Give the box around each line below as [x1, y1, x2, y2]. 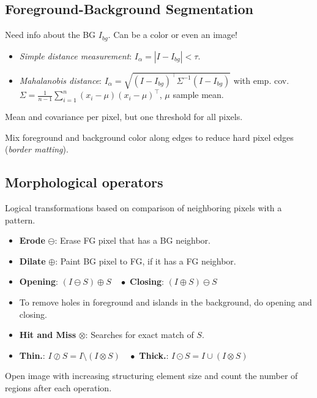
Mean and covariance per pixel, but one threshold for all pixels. [5, 110, 243, 122]
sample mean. [173, 88, 224, 101]
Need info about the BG [5, 28, 96, 41]
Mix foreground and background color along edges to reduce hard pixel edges [5, 130, 294, 143]
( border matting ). [5, 143, 69, 156]
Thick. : [139, 348, 169, 361]
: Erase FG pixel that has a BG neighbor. [54, 234, 211, 247]
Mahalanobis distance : [19, 73, 102, 86]
